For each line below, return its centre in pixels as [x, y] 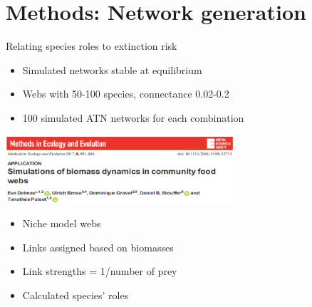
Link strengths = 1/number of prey [100, 271]
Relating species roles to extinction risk [92, 46]
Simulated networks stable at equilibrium [112, 69]
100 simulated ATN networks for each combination [133, 117]
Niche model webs [62, 223]
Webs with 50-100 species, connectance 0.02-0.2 [126, 94]
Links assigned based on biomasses [98, 247]
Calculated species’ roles [76, 295]
